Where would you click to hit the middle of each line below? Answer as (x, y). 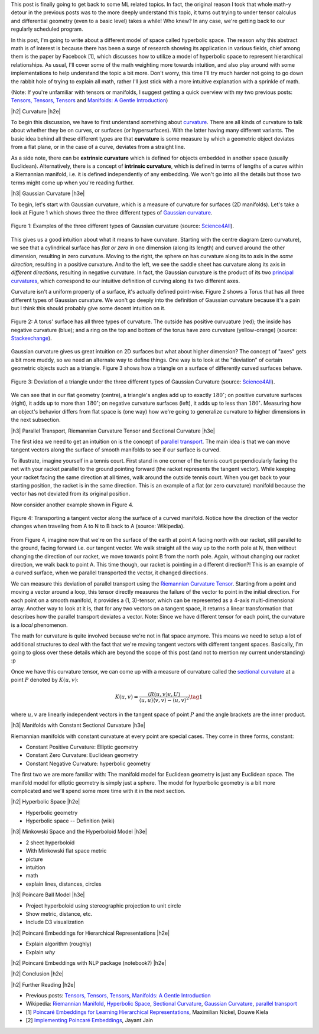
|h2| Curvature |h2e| (36, 111)
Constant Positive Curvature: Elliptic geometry (82, 747)
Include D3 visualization (55, 922)
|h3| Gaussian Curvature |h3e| (48, 194)
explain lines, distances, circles (64, 884)
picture (35, 859)
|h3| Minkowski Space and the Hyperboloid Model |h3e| (79, 832)
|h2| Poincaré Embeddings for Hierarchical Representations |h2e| (90, 933)
